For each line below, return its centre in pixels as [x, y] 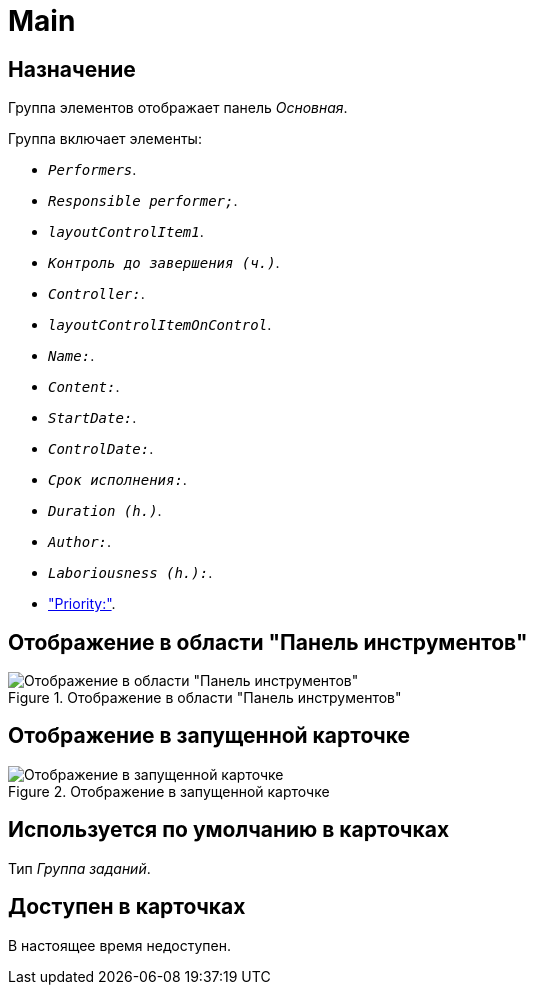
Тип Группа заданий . [79, 868]
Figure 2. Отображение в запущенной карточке [169, 791]
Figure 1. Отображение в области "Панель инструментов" [205, 698]
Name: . [71, 356]
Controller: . [96, 294]
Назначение [72, 69]
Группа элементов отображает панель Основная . [178, 108]
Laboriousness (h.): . [130, 573]
